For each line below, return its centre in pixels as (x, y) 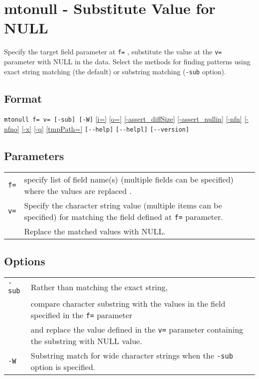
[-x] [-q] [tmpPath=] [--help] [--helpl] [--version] (105, 129)
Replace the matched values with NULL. (95, 231)
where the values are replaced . (78, 190)
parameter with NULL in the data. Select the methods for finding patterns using (127, 61)
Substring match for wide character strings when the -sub (132, 356)
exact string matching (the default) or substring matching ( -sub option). (115, 71)
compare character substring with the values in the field (128, 304)
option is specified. (63, 367)
